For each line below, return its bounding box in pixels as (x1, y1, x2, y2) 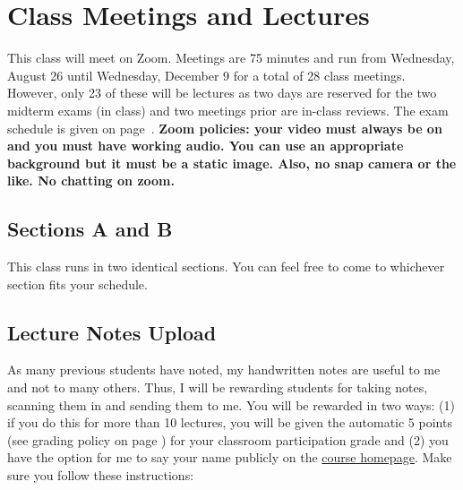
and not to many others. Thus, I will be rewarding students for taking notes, (7, 378, 428, 397)
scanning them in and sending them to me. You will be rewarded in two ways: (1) (7, 395, 456, 414)
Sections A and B (7, 215, 173, 243)
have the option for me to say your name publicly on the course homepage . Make (7, 448, 452, 467)
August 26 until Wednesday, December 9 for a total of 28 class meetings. (7, 65, 406, 84)
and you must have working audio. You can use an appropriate (7, 136, 404, 155)
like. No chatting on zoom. (7, 171, 175, 190)
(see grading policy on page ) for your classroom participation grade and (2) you (7, 430, 449, 449)
